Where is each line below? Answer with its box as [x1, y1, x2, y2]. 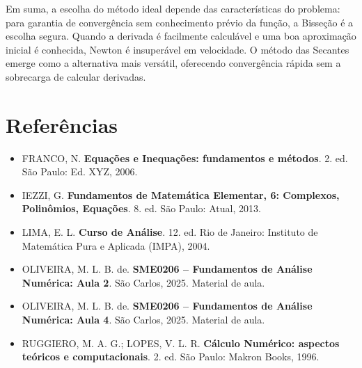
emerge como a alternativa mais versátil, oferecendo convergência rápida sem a [6, 56, 341, 70]
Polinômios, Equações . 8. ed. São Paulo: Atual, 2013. [22, 201, 261, 216]
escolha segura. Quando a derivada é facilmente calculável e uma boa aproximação [6, 29, 356, 43]
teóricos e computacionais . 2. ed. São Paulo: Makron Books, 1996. [22, 349, 320, 364]
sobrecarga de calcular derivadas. [6, 69, 146, 83]
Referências [6, 110, 118, 138]
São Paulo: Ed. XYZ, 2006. [22, 164, 138, 179]
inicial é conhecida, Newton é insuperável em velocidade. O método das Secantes [6, 42, 349, 56]
